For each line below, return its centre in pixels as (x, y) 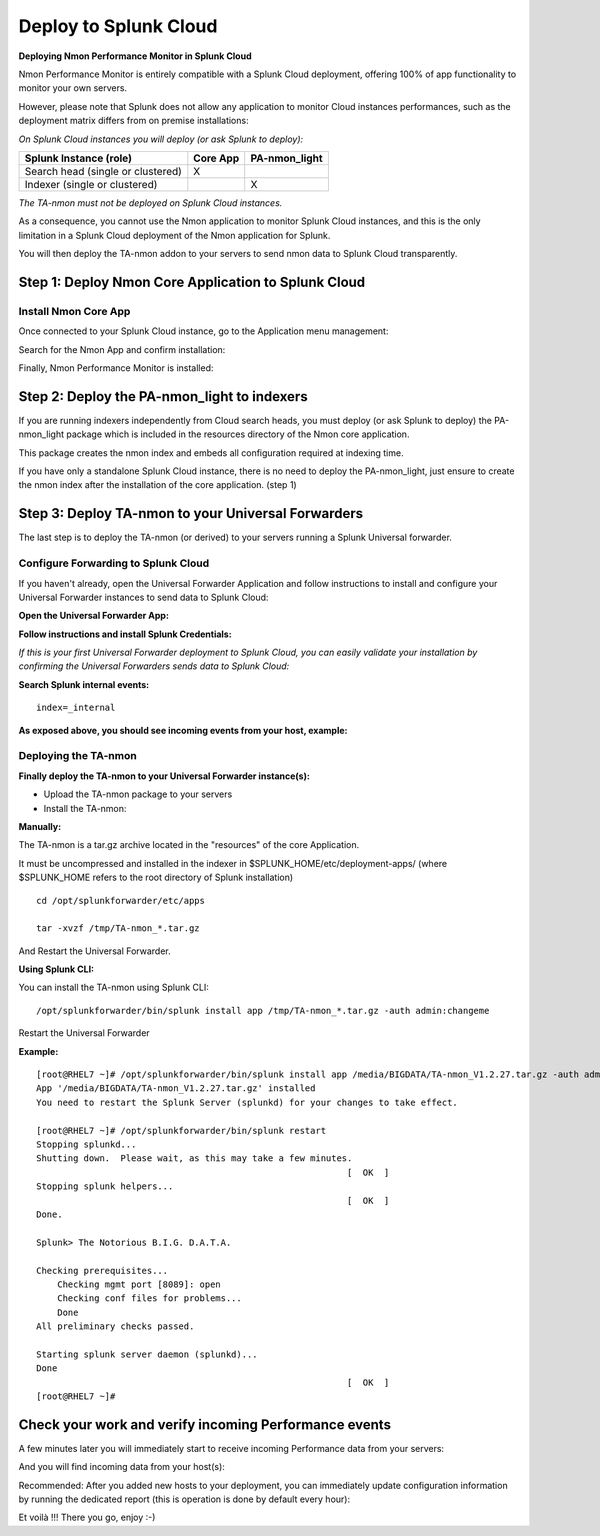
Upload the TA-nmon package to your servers (138, 794)
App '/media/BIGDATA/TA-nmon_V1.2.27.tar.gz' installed (176, 1088)
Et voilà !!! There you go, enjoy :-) (87, 1517)
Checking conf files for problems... (149, 1298)
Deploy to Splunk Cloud (118, 26)
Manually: (40, 826)
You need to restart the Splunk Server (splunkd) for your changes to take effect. (247, 1102)
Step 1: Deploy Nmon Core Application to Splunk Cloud (192, 281)
